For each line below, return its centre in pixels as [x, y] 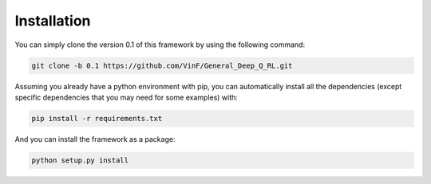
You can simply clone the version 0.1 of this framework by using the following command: [160, 45]
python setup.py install [80, 160]
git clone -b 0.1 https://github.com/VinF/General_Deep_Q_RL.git [162, 65]
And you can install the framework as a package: [95, 139]
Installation [53, 21]
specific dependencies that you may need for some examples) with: [127, 97]
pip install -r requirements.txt [97, 118]
